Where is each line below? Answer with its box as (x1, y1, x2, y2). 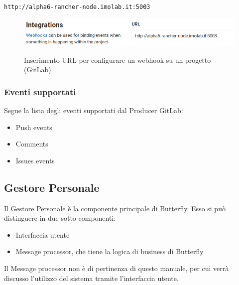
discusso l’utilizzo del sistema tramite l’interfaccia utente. (4, 273, 179, 283)
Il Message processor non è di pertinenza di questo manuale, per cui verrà (4, 263, 229, 273)
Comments (15, 139, 48, 149)
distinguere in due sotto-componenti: (4, 213, 116, 223)
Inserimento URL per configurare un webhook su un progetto (24, 54, 211, 65)
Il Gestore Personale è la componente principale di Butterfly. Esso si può (4, 203, 226, 213)
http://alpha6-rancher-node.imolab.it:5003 (4, 3, 150, 10)
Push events (15, 122, 52, 132)
